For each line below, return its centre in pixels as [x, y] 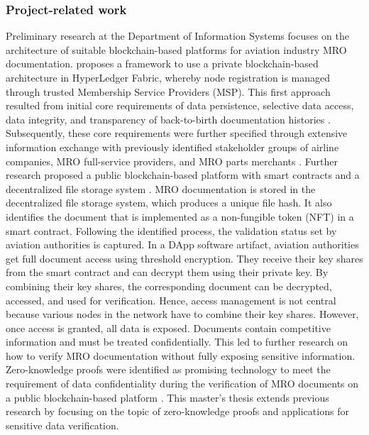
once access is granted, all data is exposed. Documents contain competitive [168, 327]
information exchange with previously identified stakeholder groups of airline [172, 147]
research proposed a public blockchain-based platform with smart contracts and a [183, 175]
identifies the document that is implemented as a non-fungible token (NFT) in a [180, 216]
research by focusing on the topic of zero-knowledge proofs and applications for [177, 411]
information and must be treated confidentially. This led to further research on [177, 342]
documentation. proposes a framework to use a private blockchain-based [162, 64]
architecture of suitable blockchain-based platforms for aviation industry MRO [176, 49]
